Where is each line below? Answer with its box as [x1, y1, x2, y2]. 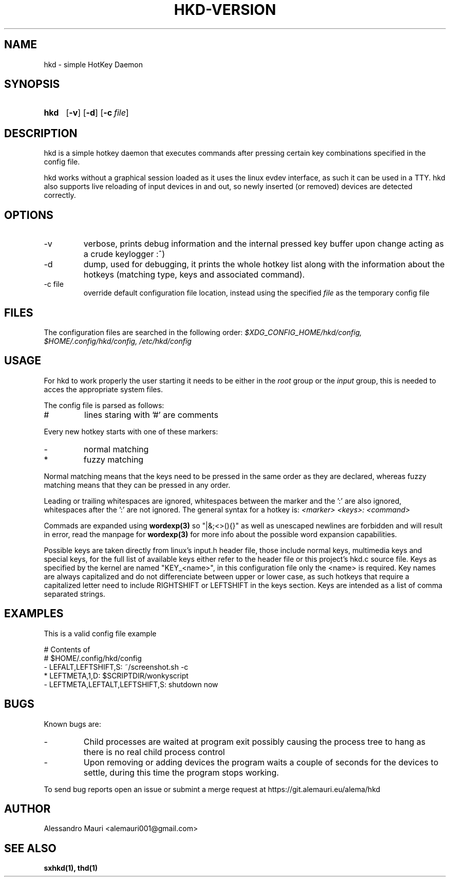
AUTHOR [4, 802, 51, 815]
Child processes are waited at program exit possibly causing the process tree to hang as [83, 736, 426, 747]
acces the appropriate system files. [44, 384, 163, 394]
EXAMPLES [4, 607, 64, 620]
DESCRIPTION [4, 126, 78, 140]
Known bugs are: [44, 719, 101, 728]
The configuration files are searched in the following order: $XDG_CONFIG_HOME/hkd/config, [44, 327, 362, 337]
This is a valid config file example [44, 629, 157, 638]
